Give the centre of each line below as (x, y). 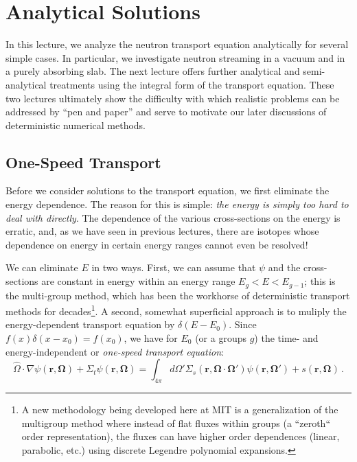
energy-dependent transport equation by (90, 324)
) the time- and (286, 337)
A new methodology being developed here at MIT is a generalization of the (180, 409)
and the (284, 267)
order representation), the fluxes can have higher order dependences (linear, (181, 436)
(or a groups (221, 337)
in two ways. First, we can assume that (174, 267)
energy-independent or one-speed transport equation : (115, 351)
